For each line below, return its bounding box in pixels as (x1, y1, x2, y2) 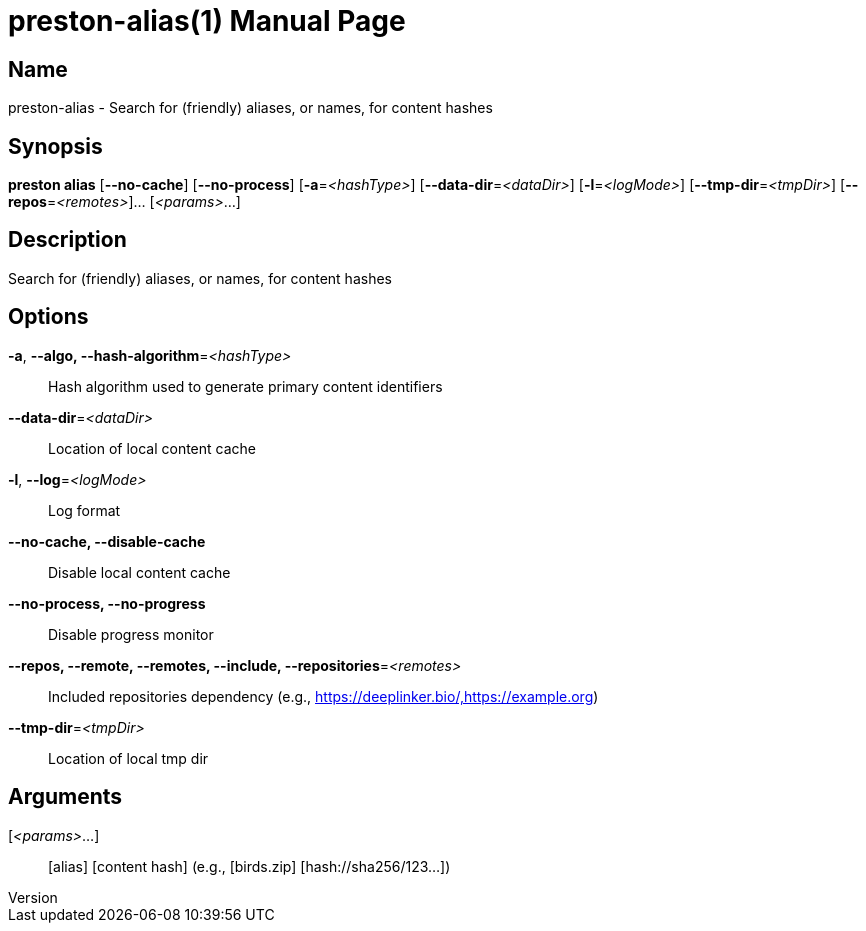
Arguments (8, 784, 123, 810)
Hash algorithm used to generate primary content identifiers (48, 377, 443, 395)
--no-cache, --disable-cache (8, 532, 206, 550)
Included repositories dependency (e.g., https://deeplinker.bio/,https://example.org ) (48, 687, 599, 705)
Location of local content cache (48, 439, 256, 457)
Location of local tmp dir (48, 749, 209, 767)
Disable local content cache (48, 563, 231, 581)
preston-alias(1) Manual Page (8, 4, 406, 38)
